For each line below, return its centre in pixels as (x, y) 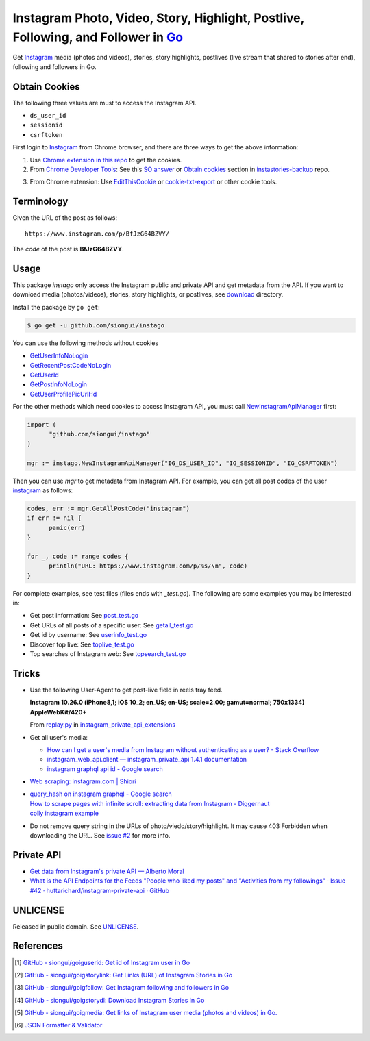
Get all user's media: (59, 737)
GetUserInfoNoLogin (59, 355)
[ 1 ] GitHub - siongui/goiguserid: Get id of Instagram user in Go (102, 962)
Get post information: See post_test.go (84, 616)
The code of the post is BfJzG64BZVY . (69, 249)
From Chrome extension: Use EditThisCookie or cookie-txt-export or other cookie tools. (153, 182)
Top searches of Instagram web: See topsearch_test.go (108, 654)
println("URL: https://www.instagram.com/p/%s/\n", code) (148, 566)
